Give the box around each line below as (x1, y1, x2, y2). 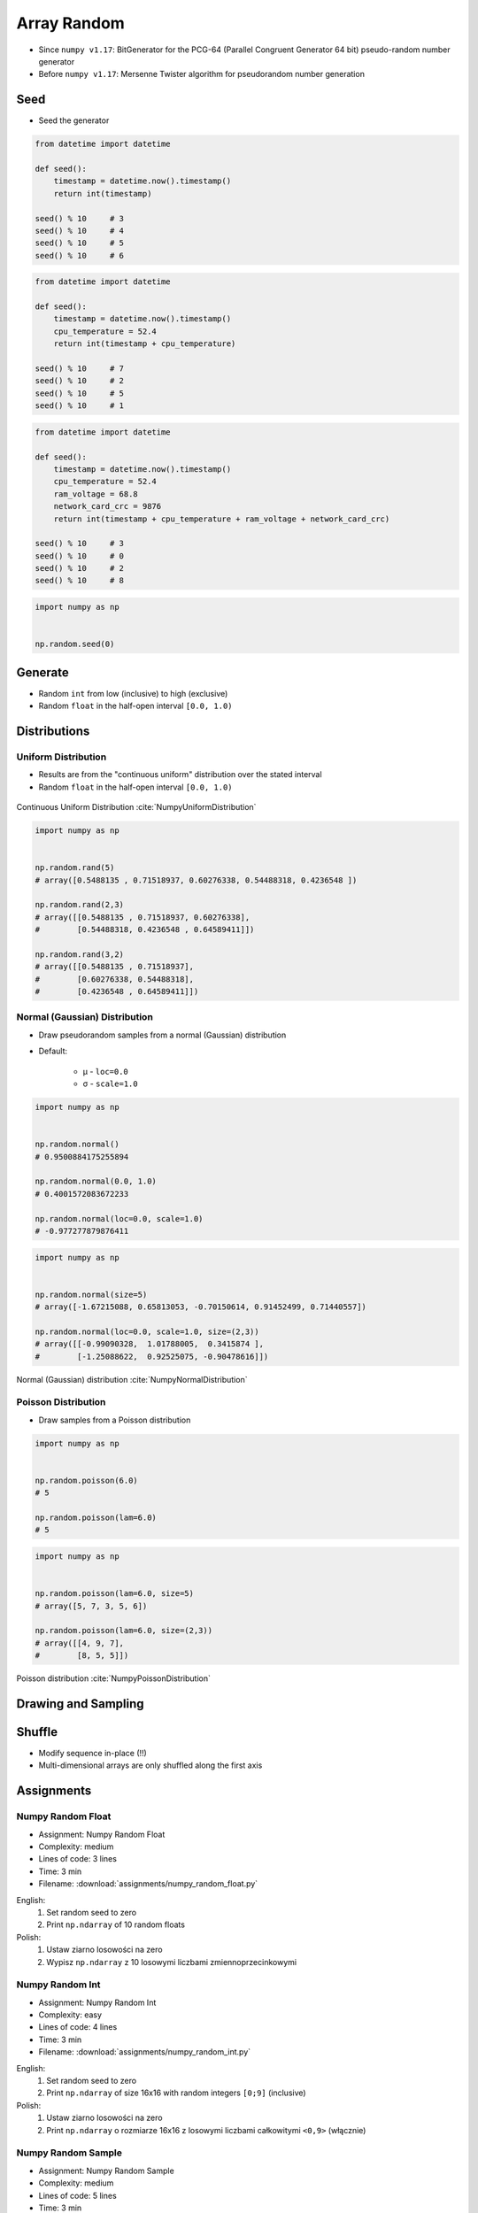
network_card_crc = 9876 (53, 501, 162, 512)
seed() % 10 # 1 (35, 401, 124, 411)
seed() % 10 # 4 (35, 226, 124, 235)
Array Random (16, 13, 126, 33)
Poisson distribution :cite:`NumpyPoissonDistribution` (16, 1673, 212, 1684)
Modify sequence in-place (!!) (38, 1748, 148, 1759)
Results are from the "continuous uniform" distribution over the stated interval (38, 769, 322, 780)
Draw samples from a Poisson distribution (38, 1415, 191, 1425)
